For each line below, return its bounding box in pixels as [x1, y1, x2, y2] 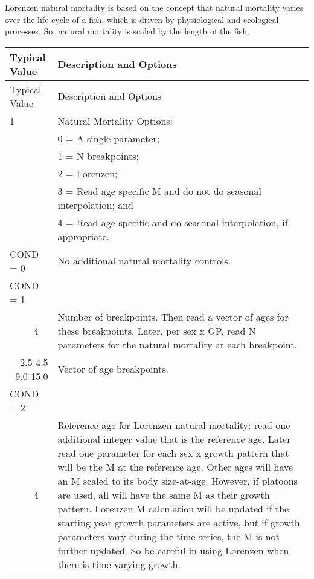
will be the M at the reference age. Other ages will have [57, 459, 293, 474]
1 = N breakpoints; [57, 148, 139, 163]
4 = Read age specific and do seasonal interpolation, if [57, 215, 288, 229]
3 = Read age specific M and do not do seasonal [57, 183, 261, 198]
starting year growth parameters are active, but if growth [57, 515, 300, 529]
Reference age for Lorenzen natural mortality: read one [57, 417, 290, 432]
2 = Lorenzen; [57, 166, 118, 180]
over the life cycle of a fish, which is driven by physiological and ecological [5, 13, 279, 25]
